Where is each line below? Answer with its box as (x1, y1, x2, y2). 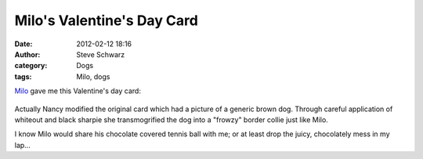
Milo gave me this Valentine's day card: (14, 86, 141, 96)
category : (14, 61, 48, 70)
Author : (14, 49, 41, 59)
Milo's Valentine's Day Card (14, 12, 199, 29)
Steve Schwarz (76, 49, 125, 59)
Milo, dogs (76, 71, 110, 81)
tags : (14, 71, 32, 81)
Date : (14, 39, 33, 49)
